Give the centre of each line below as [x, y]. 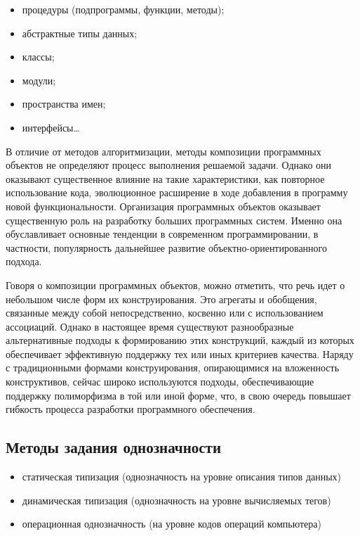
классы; [38, 57]
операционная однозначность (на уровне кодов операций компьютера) [172, 524]
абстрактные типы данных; [80, 33]
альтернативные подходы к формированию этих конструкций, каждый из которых [180, 340]
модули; [39, 80]
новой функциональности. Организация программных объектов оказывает [163, 206]
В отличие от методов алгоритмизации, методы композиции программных [164, 151]
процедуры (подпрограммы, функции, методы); [123, 9]
